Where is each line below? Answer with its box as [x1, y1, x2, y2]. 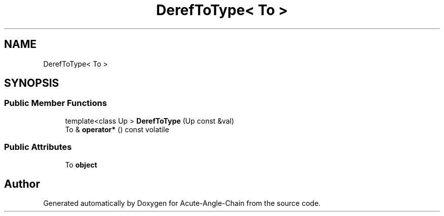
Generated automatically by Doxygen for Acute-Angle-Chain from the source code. [43, 199, 321, 208]
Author [4, 177, 40, 190]
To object [65, 160, 97, 169]
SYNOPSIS [4, 77, 59, 90]
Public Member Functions [4, 98, 107, 109]
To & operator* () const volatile [65, 125, 169, 134]
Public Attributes [4, 142, 72, 152]
